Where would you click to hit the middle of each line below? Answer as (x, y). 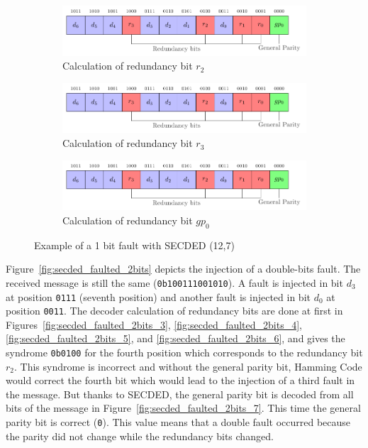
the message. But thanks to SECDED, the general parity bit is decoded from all (180, 394)
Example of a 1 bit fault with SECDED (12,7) (134, 245)
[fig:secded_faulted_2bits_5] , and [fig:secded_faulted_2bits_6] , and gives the (175, 338)
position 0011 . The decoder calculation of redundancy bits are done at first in (174, 311)
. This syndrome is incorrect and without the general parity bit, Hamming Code (188, 366)
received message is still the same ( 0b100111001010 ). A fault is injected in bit (174, 282)
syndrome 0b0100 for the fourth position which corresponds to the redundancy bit (184, 353)
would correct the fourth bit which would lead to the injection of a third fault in (180, 380)
